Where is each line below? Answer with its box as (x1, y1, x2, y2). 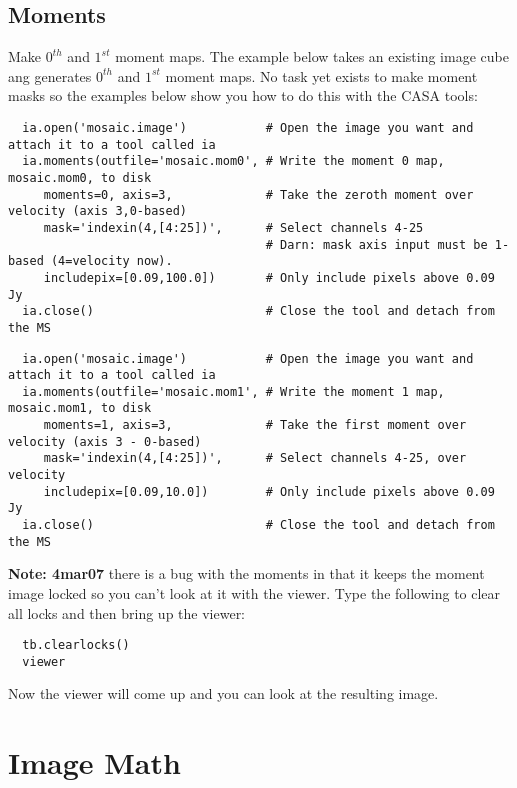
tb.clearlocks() (22, 638, 130, 653)
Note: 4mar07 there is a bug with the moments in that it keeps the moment (8, 563, 485, 584)
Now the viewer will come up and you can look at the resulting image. (8, 683, 439, 704)
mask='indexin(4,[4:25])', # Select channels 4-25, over (43, 451, 467, 466)
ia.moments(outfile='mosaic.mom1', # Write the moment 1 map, (22, 384, 445, 399)
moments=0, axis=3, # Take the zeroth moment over (43, 187, 474, 202)
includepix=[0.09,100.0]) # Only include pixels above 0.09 (43, 270, 495, 285)
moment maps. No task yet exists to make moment (165, 65, 478, 86)
